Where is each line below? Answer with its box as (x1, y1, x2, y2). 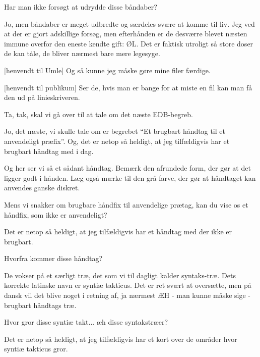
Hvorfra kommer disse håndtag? (4, 253, 103, 264)
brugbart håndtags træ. (4, 299, 77, 310)
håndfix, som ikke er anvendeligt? (4, 209, 107, 220)
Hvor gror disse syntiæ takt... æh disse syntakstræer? (4, 317, 168, 327)
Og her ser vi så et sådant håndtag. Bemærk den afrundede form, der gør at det (4, 163, 251, 173)
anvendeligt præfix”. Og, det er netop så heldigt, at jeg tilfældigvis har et (4, 135, 230, 146)
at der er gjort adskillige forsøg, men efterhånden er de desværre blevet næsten (4, 28, 247, 39)
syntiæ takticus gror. (4, 343, 68, 354)
